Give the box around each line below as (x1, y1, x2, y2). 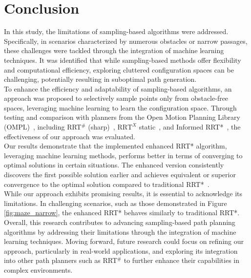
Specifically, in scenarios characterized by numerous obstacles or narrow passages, (4, 36, 248, 46)
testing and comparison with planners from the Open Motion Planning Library (4, 112, 240, 122)
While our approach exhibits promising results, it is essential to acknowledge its (4, 188, 243, 199)
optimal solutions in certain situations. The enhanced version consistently (4, 160, 224, 170)
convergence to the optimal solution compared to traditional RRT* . (4, 179, 209, 189)
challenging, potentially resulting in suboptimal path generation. (4, 74, 197, 84)
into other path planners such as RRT (4, 255, 118, 265)
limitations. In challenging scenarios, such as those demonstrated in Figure (4, 198, 227, 208)
